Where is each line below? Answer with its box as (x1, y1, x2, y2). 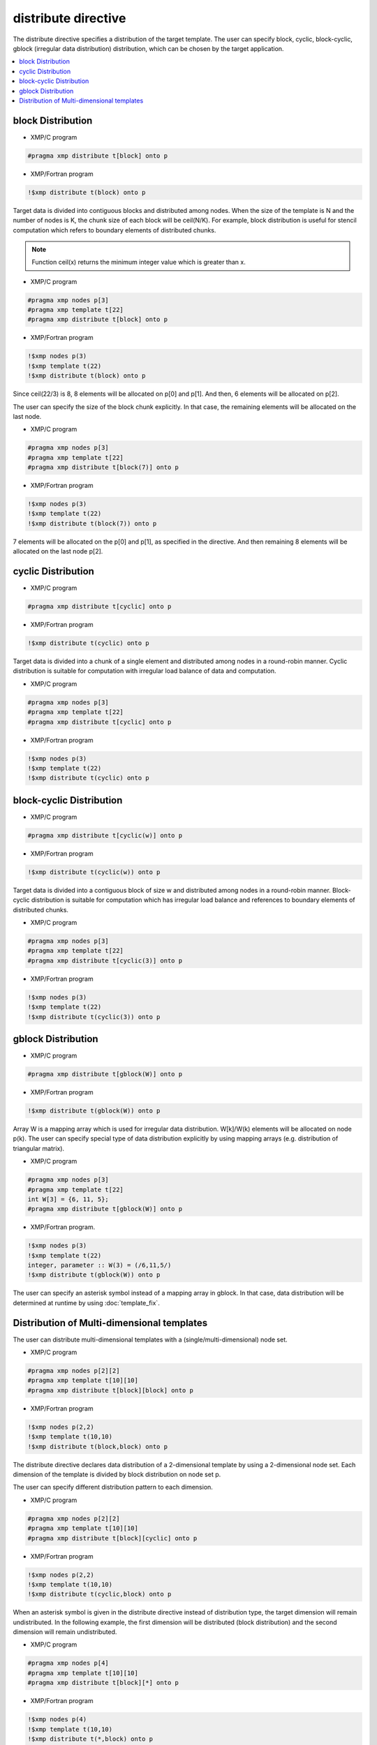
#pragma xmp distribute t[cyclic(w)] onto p (27, 831, 183, 839)
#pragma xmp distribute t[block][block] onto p (27, 1386, 193, 1394)
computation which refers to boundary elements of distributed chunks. (13, 225, 216, 234)
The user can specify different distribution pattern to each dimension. (13, 1483, 213, 1492)
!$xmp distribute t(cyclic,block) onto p (27, 1590, 172, 1598)
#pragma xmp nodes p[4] (27, 1659, 110, 1668)
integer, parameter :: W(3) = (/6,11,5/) (27, 1261, 172, 1270)
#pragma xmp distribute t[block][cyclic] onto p (27, 1534, 198, 1542)
